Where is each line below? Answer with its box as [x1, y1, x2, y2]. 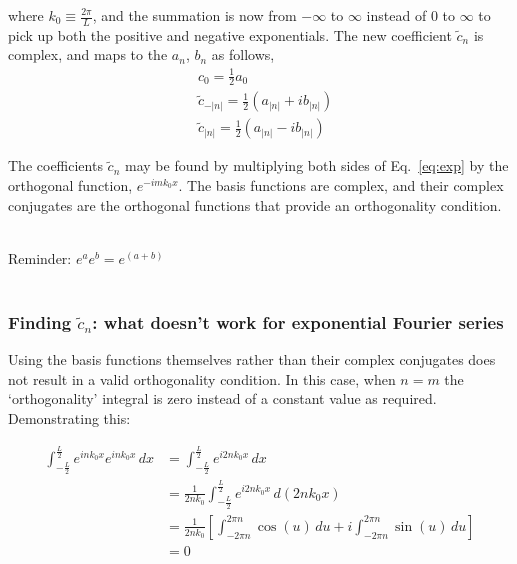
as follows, [211, 44, 275, 65]
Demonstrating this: [8, 408, 131, 429]
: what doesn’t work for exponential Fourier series [92, 309, 504, 334]
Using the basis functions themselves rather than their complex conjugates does [8, 349, 496, 370]
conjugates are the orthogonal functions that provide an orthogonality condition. [8, 194, 502, 215]
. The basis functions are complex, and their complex [178, 175, 504, 196]
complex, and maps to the [8, 44, 168, 65]
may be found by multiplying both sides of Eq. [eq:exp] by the [125, 155, 509, 176]
